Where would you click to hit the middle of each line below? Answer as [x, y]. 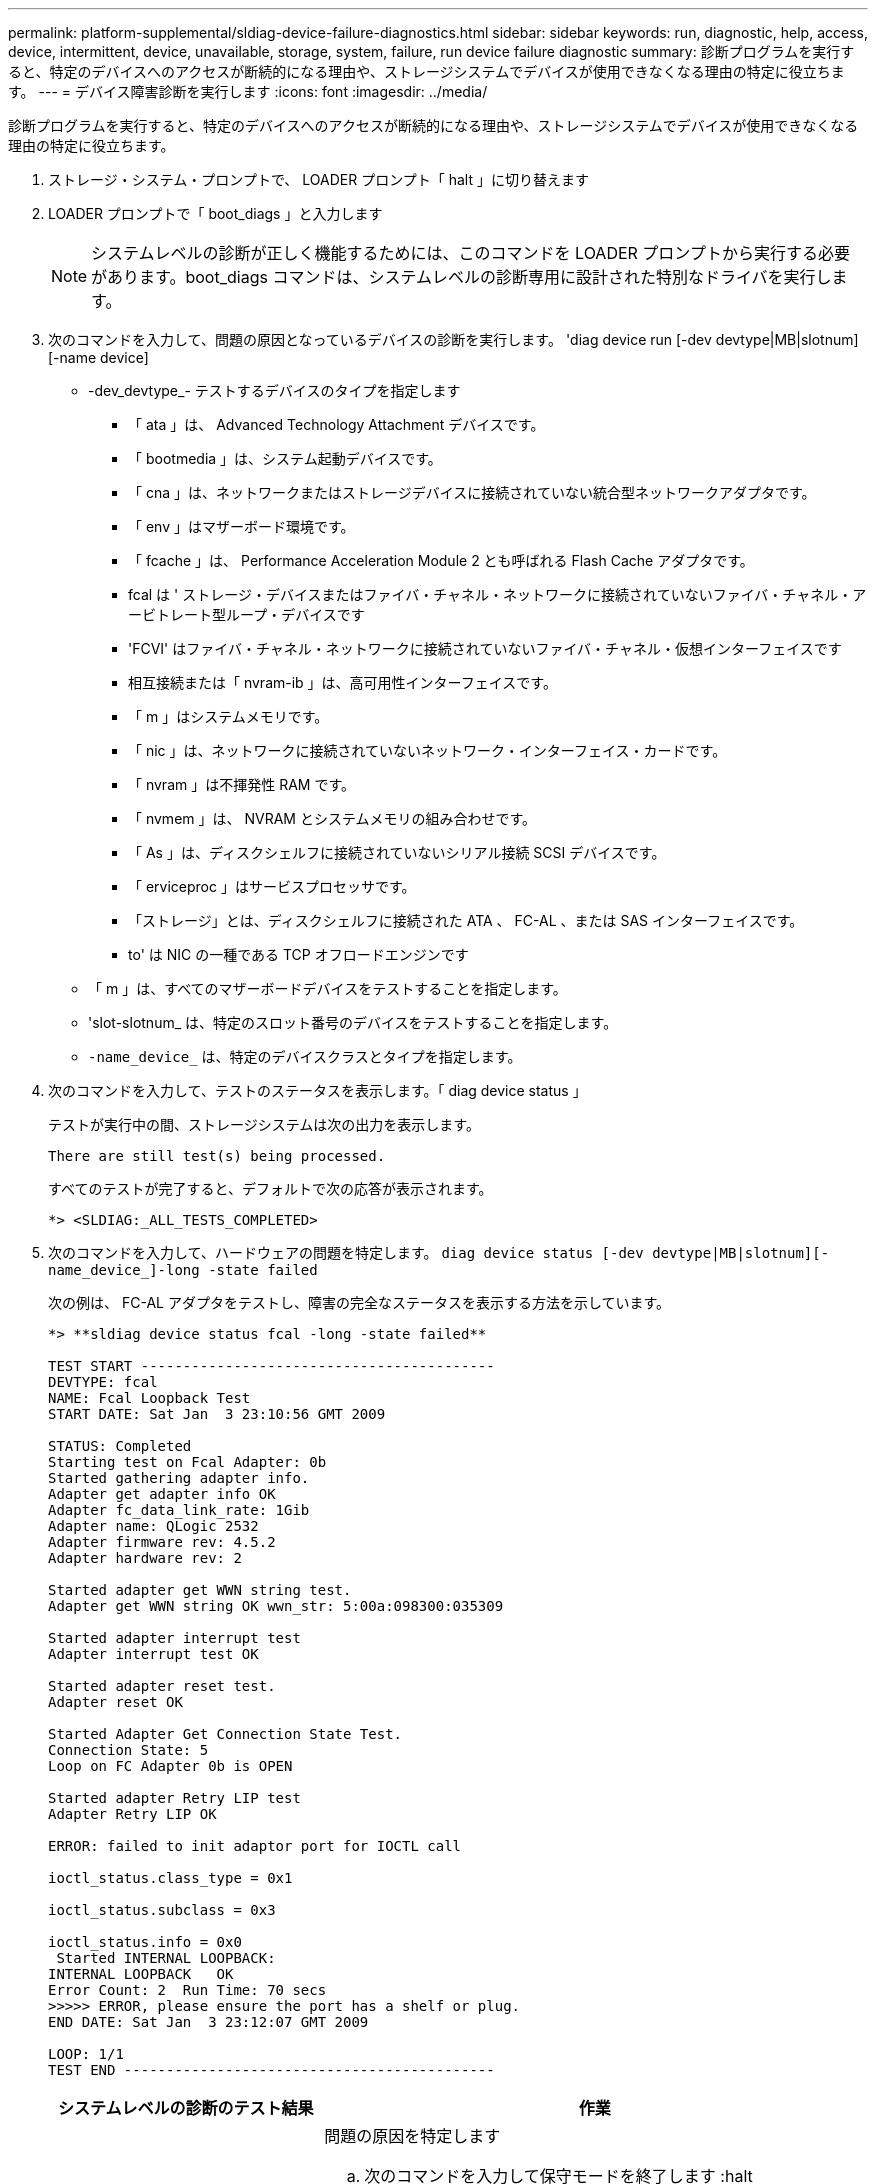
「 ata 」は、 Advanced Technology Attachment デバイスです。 [336, 424]
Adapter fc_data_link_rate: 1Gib [179, 1510]
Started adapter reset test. [162, 1686]
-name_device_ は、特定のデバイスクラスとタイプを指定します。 [305, 1056]
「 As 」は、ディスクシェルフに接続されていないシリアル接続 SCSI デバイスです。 [397, 852]
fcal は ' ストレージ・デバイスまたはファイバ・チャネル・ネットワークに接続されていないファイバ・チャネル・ [490, 594]
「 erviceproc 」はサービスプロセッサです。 [272, 886]
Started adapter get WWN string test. [200, 1590]
